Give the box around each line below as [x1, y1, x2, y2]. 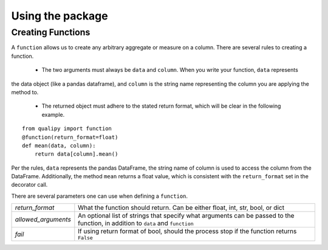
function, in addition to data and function [78, 219, 194, 227]
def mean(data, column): [22, 142, 96, 149]
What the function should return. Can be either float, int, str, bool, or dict [78, 204, 285, 212]
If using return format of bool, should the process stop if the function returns [78, 227, 297, 235]
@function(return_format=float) [22, 134, 118, 141]
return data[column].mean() [34, 151, 118, 158]
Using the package [11, 9, 109, 23]
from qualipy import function [22, 125, 112, 132]
